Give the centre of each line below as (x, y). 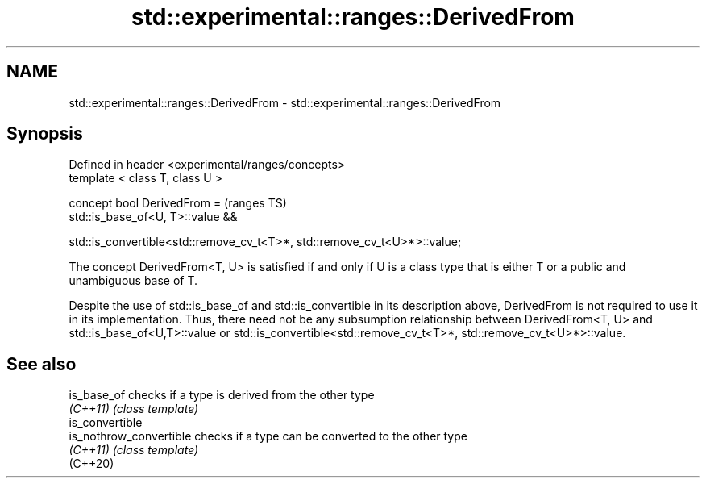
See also (42, 364)
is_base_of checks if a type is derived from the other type (222, 395)
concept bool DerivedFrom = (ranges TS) (178, 203)
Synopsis (45, 134)
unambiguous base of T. (133, 281)
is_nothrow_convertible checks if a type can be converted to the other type (268, 436)
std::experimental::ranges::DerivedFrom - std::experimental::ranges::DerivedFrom (285, 102)
